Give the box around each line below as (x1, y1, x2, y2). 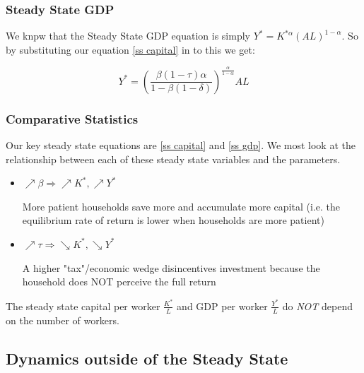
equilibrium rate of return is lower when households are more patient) (22, 213, 324, 227)
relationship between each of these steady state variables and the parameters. (6, 151, 341, 166)
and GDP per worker (177, 298, 268, 313)
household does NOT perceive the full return (22, 274, 216, 289)
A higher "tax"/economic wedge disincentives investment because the (22, 260, 320, 275)
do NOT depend (282, 298, 353, 313)
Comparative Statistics (6, 109, 139, 127)
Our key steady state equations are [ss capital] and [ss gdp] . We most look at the (6, 137, 356, 152)
